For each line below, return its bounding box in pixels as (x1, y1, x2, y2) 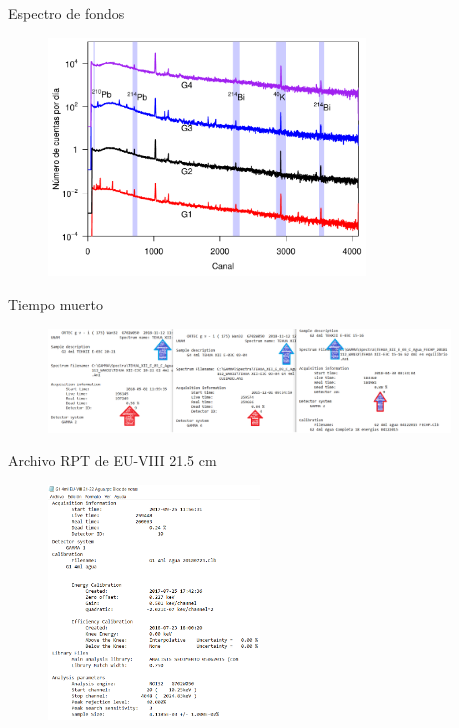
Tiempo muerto (8, 294, 103, 315)
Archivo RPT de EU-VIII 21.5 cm (8, 450, 217, 471)
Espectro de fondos (8, 3, 125, 23)
